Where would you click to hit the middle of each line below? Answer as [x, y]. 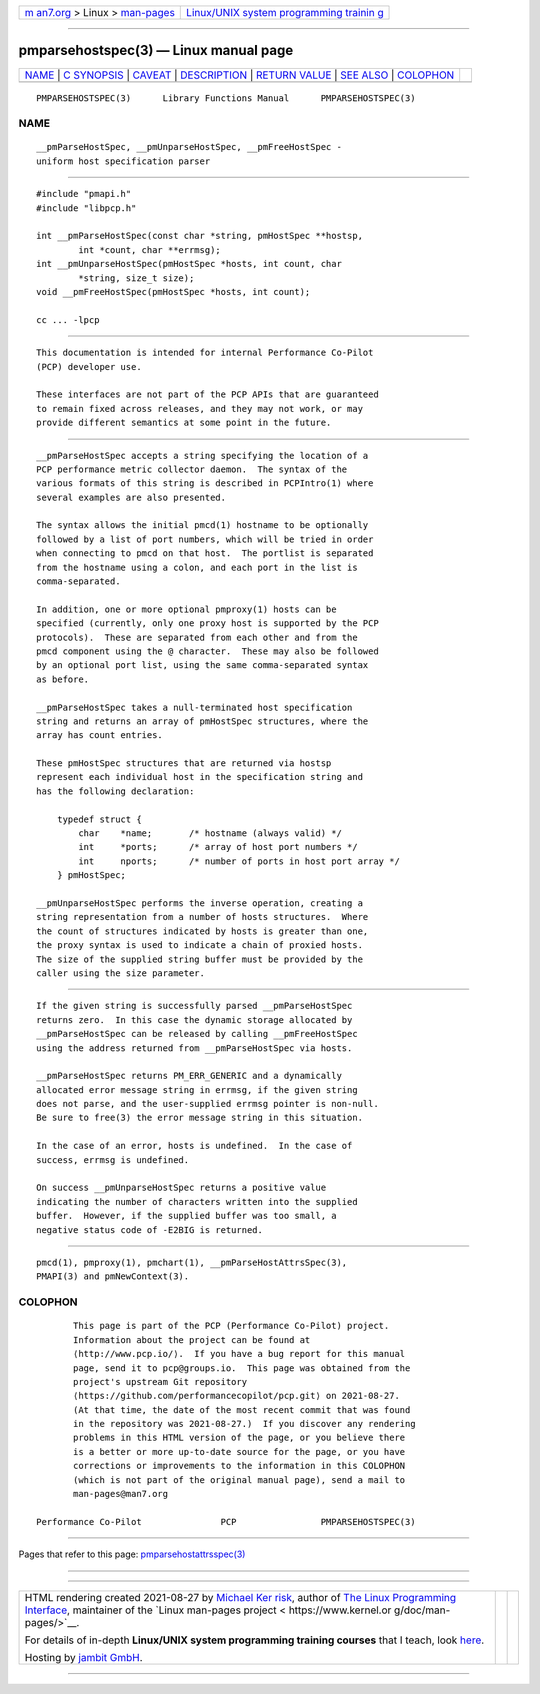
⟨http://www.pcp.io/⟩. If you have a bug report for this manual [239, 1354]
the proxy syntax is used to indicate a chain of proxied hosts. [200, 945]
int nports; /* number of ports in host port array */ [239, 861]
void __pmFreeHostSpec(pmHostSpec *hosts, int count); [173, 291]
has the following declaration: [115, 791]
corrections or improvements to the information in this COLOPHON [239, 1466]
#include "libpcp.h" [86, 208]
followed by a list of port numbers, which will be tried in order [205, 539]
